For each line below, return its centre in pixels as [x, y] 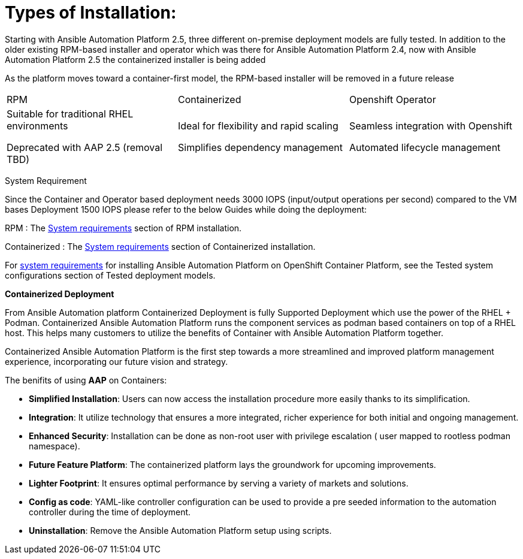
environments [37, 126]
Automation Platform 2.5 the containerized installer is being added [135, 59]
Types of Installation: [91, 13]
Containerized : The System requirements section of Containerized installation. [160, 246]
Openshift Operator [392, 99]
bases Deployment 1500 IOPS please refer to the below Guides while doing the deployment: [186, 209]
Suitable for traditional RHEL [70, 114]
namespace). [55, 446]
